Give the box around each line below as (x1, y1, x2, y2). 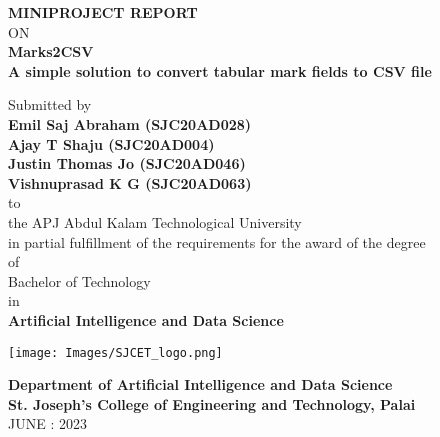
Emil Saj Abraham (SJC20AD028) (8, 113, 252, 134)
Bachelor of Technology (8, 270, 151, 291)
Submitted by (8, 94, 92, 115)
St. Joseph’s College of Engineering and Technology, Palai (8, 393, 416, 414)
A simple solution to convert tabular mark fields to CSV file (8, 60, 432, 81)
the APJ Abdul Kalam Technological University (8, 211, 302, 232)
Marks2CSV (8, 41, 94, 62)
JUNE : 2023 (8, 413, 87, 434)
